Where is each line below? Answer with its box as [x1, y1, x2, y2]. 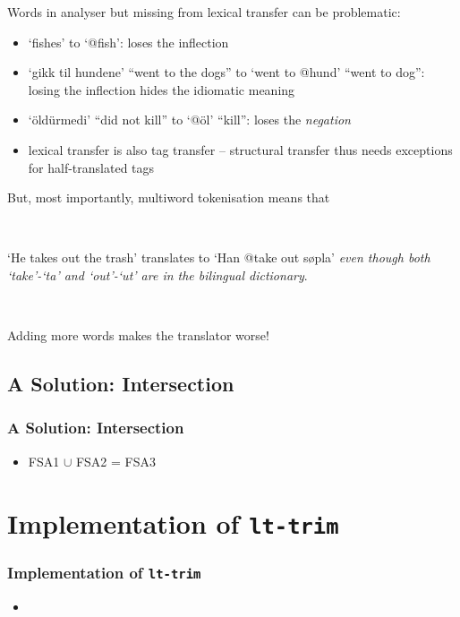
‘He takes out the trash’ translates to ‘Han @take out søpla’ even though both [7, 248, 430, 267]
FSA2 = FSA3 [75, 451, 156, 470]
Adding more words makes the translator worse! [7, 326, 269, 345]
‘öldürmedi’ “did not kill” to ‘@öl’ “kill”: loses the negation [28, 110, 351, 129]
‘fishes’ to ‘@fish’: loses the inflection [28, 32, 229, 51]
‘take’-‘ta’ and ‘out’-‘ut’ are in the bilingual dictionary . [7, 265, 308, 284]
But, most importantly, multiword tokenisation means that [7, 188, 330, 207]
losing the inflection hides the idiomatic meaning [28, 80, 295, 99]
